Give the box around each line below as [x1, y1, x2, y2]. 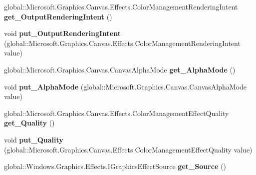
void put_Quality [4, 134, 63, 144]
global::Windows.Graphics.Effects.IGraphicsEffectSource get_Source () [4, 161, 226, 171]
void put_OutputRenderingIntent [4, 28, 121, 38]
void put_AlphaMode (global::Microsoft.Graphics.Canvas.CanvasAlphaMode [4, 81, 247, 91]
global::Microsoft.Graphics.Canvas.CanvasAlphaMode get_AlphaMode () [4, 64, 236, 74]
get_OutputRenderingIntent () [4, 11, 112, 21]
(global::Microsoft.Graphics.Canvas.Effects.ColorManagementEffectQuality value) [4, 144, 253, 154]
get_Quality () [4, 117, 55, 128]
